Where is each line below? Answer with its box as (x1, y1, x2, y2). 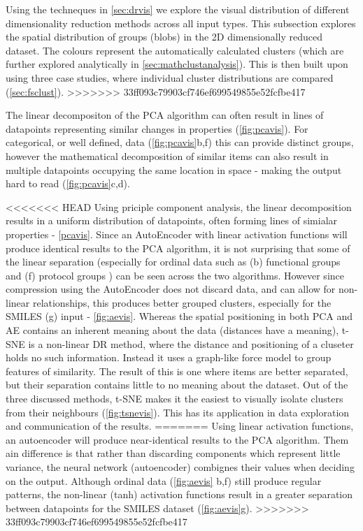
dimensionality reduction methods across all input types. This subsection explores (6, 15, 356, 30)
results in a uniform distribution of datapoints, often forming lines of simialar (6, 213, 338, 228)
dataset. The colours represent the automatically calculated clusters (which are (6, 43, 344, 57)
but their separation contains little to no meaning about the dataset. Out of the (6, 377, 348, 392)
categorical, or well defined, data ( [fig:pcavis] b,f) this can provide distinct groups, (6, 135, 354, 150)
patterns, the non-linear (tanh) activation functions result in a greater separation (6, 487, 353, 502)
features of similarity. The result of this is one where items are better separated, (6, 363, 348, 378)
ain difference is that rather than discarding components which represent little (6, 446, 341, 460)
